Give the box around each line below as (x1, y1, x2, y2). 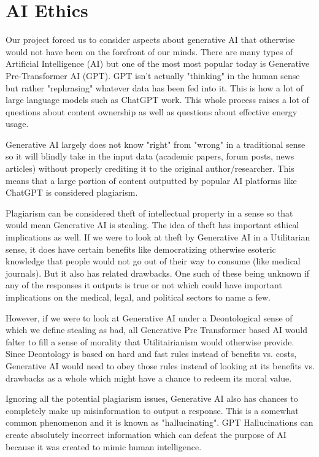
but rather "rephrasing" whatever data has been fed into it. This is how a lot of (6, 81, 304, 94)
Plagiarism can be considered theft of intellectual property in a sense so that (6, 206, 293, 219)
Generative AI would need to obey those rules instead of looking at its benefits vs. (6, 359, 315, 372)
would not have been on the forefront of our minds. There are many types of (6, 45, 293, 58)
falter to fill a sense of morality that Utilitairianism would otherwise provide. (6, 335, 294, 348)
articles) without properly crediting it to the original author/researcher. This (6, 162, 294, 175)
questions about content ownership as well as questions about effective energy (6, 105, 298, 118)
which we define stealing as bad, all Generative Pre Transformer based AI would (6, 323, 307, 336)
